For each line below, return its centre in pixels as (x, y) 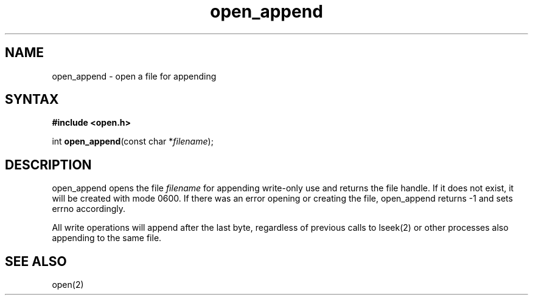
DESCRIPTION (48, 165)
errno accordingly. (89, 209)
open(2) (68, 285)
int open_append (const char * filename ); (133, 141)
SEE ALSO (36, 261)
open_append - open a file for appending (134, 76)
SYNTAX (32, 100)
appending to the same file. (107, 238)
